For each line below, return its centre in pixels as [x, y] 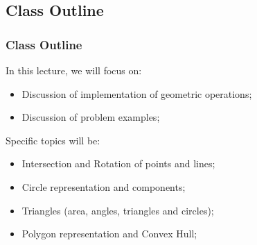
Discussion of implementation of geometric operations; [137, 93]
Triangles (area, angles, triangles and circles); [118, 210]
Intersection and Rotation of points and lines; [118, 163]
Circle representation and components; [104, 186]
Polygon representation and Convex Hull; [109, 234]
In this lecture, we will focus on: [74, 70]
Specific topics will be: [53, 140]
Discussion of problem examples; [91, 117]
